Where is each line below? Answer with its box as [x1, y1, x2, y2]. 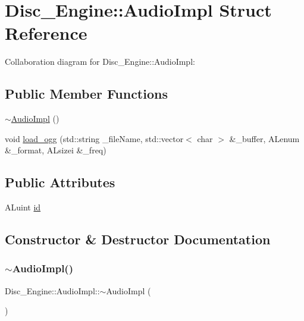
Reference [5, 21, 87, 45]
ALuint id [5, 201, 41, 213]
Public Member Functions [5, 84, 168, 103]
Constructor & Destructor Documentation [5, 230, 271, 248]
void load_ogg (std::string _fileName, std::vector [5, 132, 184, 144]
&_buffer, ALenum [229, 132, 300, 144]
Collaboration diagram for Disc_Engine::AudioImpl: [5, 55, 195, 68]
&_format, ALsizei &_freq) [5, 144, 106, 156]
